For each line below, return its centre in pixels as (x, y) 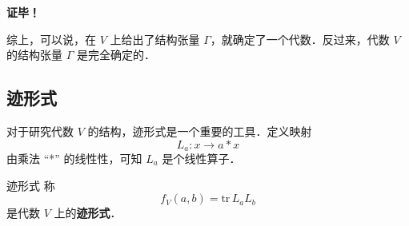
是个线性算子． (201, 159)
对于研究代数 (40, 131)
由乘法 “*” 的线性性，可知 (74, 159)
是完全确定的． (116, 55)
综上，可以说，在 (51, 39)
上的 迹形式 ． (88, 213)
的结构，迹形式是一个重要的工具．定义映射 (200, 131)
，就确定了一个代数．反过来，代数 (300, 39)
